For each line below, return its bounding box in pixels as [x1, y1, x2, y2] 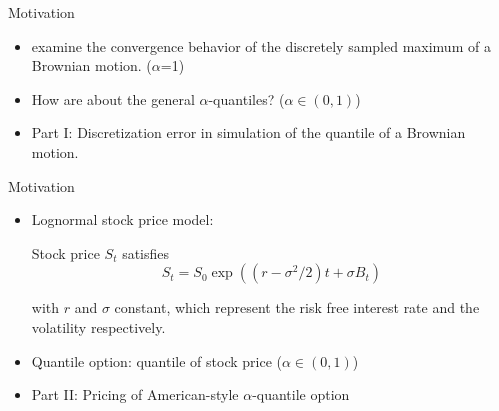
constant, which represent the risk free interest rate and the [114, 297, 480, 318]
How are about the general [31, 88, 195, 109]
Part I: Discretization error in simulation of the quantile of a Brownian [31, 122, 466, 143]
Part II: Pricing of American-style [31, 384, 239, 405]
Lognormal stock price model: [31, 209, 214, 230]
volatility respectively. [31, 316, 166, 337]
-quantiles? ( [208, 88, 285, 109]
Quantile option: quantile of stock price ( [31, 350, 282, 371]
